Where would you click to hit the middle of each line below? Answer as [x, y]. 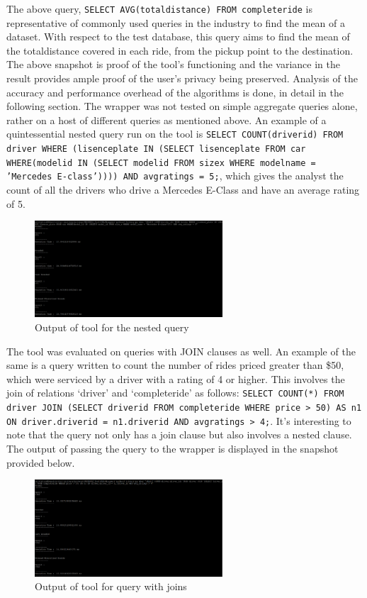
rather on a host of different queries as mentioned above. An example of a [166, 120]
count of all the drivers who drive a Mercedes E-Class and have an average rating [183, 190]
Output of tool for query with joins [111, 586]
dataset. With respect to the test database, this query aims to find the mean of [178, 37]
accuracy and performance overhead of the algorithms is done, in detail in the [175, 92]
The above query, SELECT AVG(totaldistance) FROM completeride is [160, 9]
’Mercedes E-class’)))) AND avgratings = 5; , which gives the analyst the [175, 176]
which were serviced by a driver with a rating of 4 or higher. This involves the [176, 378]
